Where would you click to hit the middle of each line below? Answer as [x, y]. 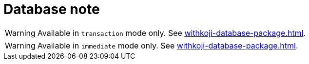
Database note [52, 9]
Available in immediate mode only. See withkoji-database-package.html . [168, 45]
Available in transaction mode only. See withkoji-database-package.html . [172, 33]
